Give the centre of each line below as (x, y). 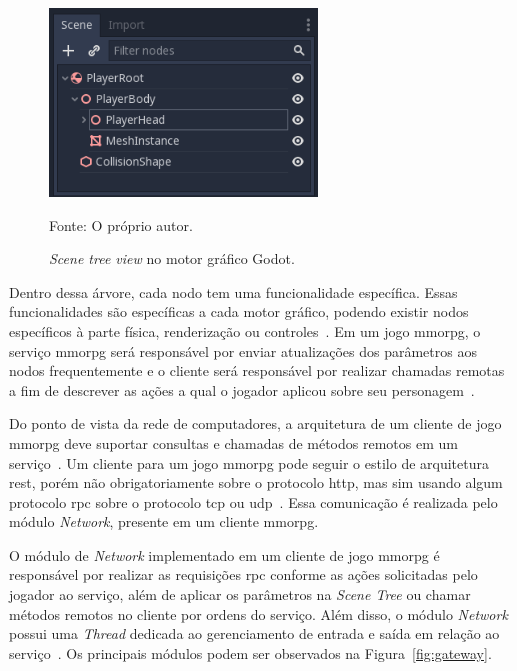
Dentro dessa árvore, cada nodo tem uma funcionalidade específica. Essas (233, 291)
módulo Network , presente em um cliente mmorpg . (164, 521)
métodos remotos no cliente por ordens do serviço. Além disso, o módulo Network (258, 613)
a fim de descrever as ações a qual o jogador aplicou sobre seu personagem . (242, 389)
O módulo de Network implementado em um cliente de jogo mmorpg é (224, 554)
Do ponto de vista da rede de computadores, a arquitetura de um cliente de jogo (255, 423)
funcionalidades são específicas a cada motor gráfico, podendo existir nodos (239, 311)
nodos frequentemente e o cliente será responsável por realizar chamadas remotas (257, 370)
